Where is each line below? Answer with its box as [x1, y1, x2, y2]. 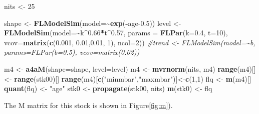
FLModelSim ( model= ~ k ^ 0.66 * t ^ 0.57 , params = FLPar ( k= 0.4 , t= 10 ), [4, 27, 228, 38]
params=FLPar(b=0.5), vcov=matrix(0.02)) [4, 47, 140, 57]
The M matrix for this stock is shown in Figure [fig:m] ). [4, 100, 173, 110]
